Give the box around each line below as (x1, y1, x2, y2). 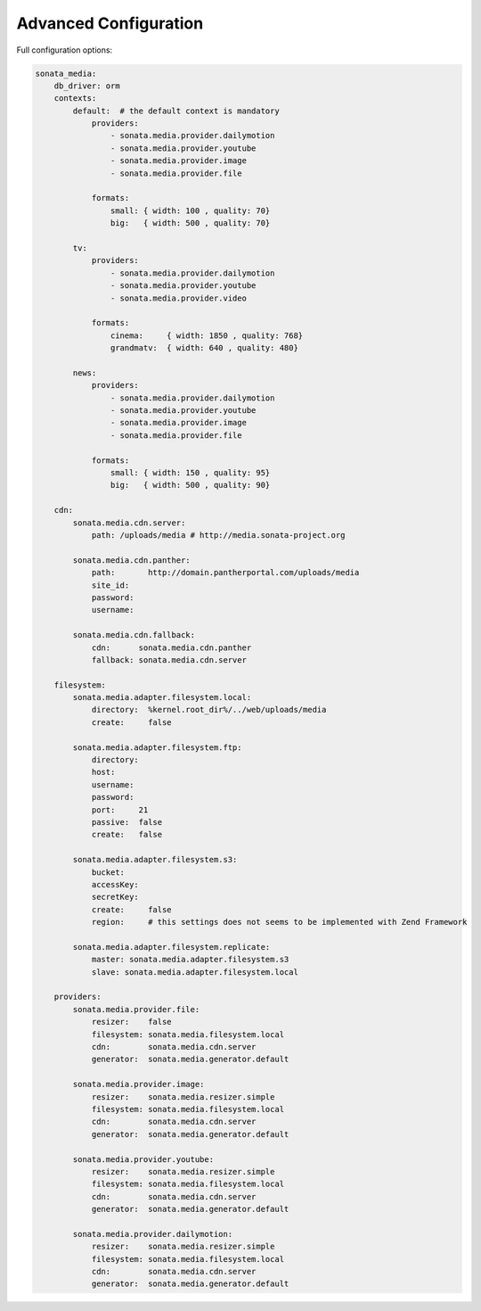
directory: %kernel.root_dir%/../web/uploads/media (91, 705, 327, 715)
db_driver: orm (53, 80, 120, 91)
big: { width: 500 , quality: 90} (110, 480, 271, 491)
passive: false (91, 817, 163, 827)
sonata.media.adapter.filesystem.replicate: (72, 942, 271, 952)
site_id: (91, 580, 130, 590)
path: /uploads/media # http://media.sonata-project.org (91, 530, 346, 540)
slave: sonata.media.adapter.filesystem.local (91, 967, 298, 977)
